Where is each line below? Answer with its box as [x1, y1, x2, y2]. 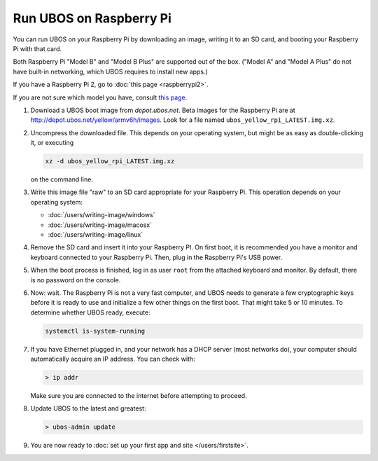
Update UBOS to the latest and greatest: [30, 404, 146, 413]
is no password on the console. [30, 275, 121, 284]
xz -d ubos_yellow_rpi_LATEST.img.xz [45, 158, 175, 165]
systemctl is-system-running [45, 326, 146, 335]
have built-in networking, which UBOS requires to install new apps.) [13, 67, 208, 76]
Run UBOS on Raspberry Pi [13, 11, 171, 26]
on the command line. [30, 175, 94, 184]
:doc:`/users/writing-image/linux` [48, 230, 143, 238]
